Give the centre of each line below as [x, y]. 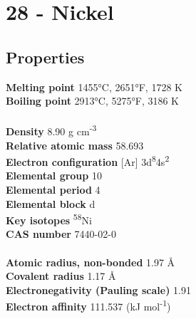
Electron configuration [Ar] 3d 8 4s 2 [88, 161]
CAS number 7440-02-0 [61, 234]
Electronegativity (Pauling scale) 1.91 [98, 289]
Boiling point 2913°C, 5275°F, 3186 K [93, 101]
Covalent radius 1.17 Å [61, 276]
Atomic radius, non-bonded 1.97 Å [91, 262]
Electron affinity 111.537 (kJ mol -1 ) [88, 305]
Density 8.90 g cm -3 [51, 130]
